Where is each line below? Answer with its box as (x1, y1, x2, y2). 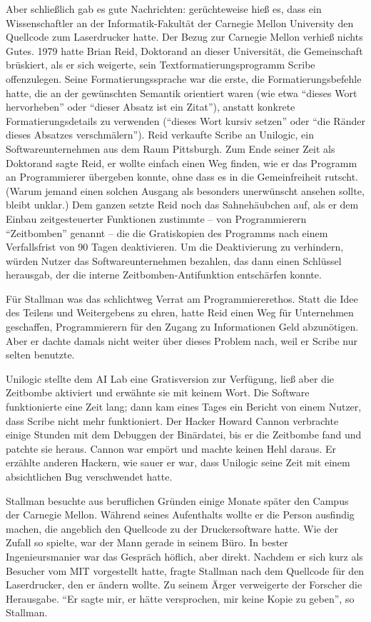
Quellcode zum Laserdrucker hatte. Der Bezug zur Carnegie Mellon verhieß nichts (6, 29, 363, 44)
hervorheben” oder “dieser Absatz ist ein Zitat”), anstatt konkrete (6, 99, 295, 114)
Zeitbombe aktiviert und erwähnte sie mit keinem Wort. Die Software (6, 385, 310, 400)
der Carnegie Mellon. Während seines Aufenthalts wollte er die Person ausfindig (6, 507, 355, 522)
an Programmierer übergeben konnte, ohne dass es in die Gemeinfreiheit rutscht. (6, 169, 358, 184)
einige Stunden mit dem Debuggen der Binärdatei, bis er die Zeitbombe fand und (6, 427, 362, 442)
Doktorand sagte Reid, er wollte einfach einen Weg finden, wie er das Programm (6, 155, 357, 170)
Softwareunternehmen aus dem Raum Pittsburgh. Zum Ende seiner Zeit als (6, 141, 335, 156)
